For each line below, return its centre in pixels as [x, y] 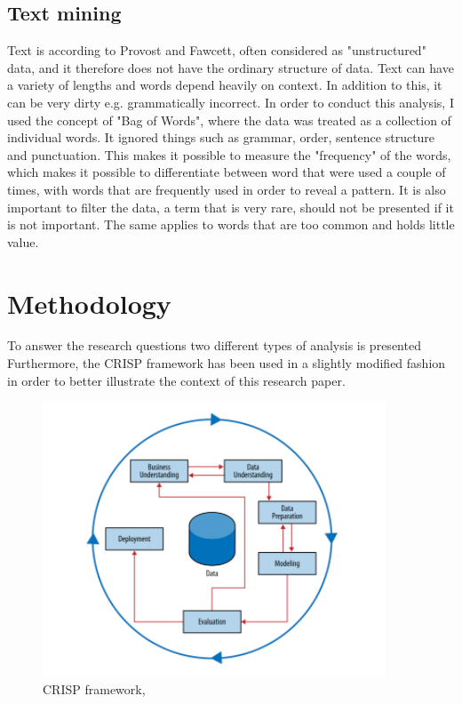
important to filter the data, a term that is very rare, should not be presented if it [231, 207]
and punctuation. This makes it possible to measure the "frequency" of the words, [229, 154]
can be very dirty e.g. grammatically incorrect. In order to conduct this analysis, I [231, 102]
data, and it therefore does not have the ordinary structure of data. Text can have [231, 67]
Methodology [89, 303]
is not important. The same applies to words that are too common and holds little [231, 224]
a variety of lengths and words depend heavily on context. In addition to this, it [225, 85]
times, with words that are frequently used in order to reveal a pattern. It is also [227, 189]
